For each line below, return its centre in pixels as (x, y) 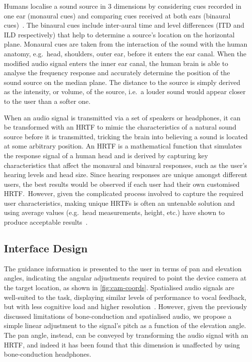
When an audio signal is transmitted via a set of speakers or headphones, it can (122, 117)
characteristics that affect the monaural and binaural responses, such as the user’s (126, 165)
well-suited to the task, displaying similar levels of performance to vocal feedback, (125, 297)
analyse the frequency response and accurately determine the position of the (117, 73)
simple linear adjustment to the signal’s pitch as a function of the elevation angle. (125, 325)
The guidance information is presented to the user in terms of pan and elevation (123, 268)
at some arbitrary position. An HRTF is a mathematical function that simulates (123, 146)
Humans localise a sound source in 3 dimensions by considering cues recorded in (123, 6)
